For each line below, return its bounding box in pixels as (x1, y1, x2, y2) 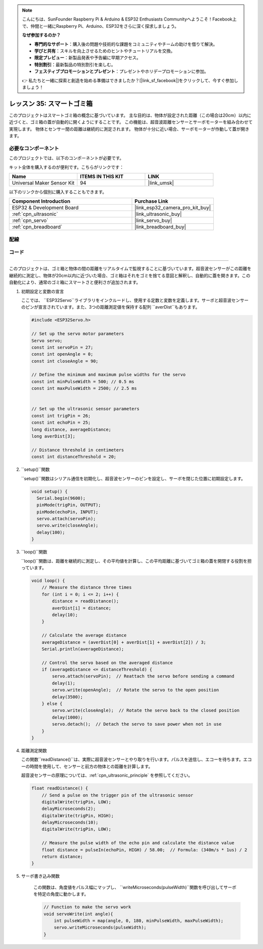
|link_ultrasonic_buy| (134, 211, 182, 217)
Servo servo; (31, 337, 63, 343)
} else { (41, 701, 63, 707)
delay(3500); (52, 694, 83, 699)
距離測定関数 (21, 747, 47, 753)
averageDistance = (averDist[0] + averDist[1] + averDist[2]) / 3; (41, 639, 207, 645)
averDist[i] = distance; (52, 605, 112, 611)
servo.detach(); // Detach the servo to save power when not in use (52, 721, 222, 727)
